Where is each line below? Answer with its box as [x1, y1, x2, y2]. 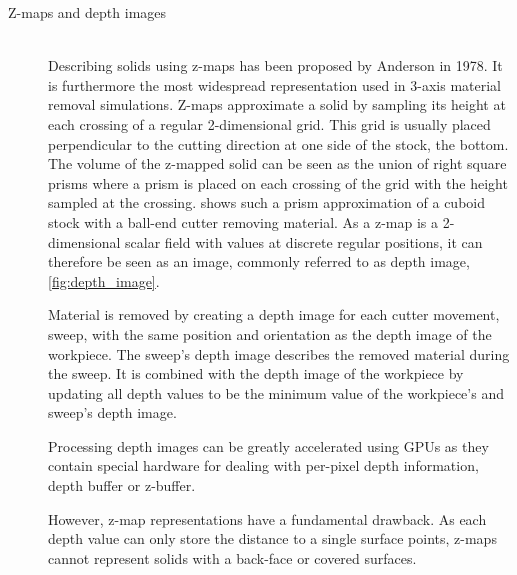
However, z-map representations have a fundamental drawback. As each [48, 508, 487, 529]
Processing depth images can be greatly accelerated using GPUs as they [48, 435, 489, 456]
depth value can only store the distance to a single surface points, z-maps [48, 528, 497, 549]
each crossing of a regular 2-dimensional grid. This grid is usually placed [48, 113, 491, 134]
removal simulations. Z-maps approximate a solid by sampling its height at [48, 94, 506, 115]
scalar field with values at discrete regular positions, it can [125, 231, 483, 252]
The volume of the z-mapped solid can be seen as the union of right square [48, 153, 507, 174]
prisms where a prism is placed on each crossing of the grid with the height [48, 172, 508, 193]
